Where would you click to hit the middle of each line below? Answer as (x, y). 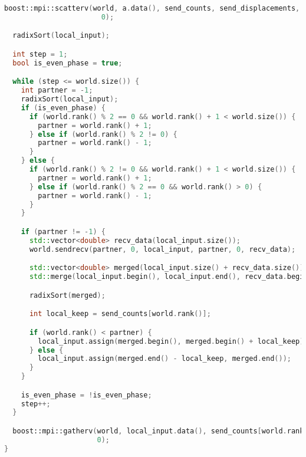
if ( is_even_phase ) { (63, 108)
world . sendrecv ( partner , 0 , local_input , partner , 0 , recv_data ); (162, 249)
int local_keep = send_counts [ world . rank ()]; (120, 314)
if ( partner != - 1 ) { (63, 232)
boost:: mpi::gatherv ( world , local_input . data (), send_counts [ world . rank (158, 431)
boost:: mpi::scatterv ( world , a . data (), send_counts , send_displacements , (152, 8)
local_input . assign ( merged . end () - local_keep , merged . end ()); (164, 359)
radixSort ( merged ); (67, 295)
